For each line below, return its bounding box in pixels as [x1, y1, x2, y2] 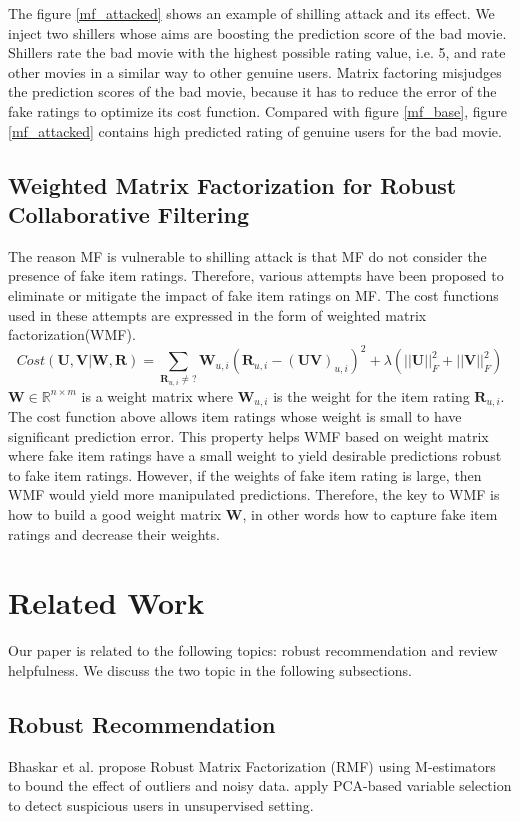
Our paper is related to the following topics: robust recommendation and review [8, 640, 498, 661]
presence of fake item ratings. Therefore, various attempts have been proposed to [8, 265, 504, 286]
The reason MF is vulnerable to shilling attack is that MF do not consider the [8, 245, 487, 266]
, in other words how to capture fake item [242, 503, 498, 524]
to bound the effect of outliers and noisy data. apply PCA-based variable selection [8, 775, 512, 796]
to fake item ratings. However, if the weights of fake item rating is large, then [8, 464, 482, 485]
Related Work [8, 582, 205, 623]
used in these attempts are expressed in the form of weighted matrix [8, 304, 427, 325]
